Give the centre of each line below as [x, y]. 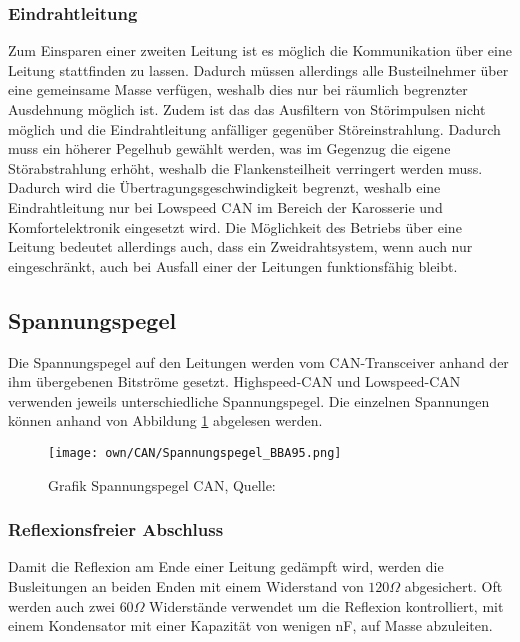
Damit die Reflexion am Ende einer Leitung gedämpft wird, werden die [226, 566]
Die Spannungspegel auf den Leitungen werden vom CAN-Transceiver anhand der [258, 361]
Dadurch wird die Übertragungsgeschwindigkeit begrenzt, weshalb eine [224, 187]
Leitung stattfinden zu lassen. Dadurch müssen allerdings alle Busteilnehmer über [258, 69]
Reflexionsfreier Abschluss [116, 529]
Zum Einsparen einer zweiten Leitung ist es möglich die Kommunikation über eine [260, 50]
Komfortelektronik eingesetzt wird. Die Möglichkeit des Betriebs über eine [235, 226]
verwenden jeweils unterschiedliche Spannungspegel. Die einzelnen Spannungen [249, 400]
